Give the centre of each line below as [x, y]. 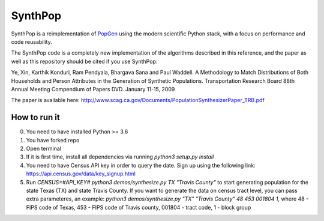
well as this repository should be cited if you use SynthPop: [84, 61]
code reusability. [31, 41]
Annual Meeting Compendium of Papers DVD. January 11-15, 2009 [93, 89]
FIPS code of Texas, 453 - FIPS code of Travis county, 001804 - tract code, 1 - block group [139, 207]
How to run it [35, 117]
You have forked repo [53, 140]
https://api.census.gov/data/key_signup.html [81, 174]
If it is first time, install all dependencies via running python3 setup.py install [120, 157]
